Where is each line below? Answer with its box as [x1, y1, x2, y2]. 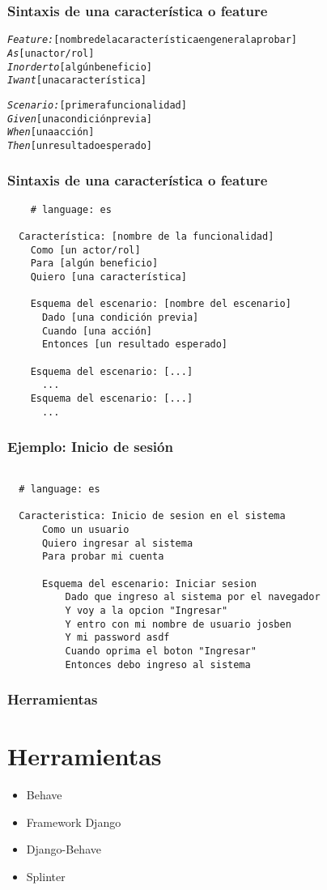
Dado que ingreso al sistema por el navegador [65, 591, 321, 603]
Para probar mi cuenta [41, 551, 164, 563]
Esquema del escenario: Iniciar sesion [41, 577, 257, 590]
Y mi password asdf [65, 632, 170, 644]
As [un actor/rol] [7, 47, 95, 59]
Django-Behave [26, 841, 101, 858]
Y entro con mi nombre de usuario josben [65, 618, 291, 630]
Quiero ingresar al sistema [41, 537, 193, 549]
